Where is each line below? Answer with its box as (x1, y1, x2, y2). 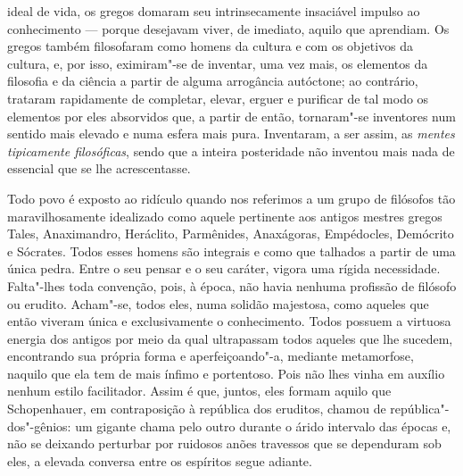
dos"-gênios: (7, 416, 71, 435)
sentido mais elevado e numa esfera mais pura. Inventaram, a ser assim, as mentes (7, 124, 455, 143)
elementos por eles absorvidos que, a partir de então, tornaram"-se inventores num (7, 106, 456, 125)
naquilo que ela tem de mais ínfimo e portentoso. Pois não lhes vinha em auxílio (7, 363, 445, 382)
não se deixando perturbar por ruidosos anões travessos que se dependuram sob (7, 434, 442, 453)
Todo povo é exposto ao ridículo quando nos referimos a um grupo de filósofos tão (7, 188, 456, 207)
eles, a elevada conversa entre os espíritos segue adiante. (7, 451, 312, 470)
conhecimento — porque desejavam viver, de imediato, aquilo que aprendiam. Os (7, 19, 450, 38)
